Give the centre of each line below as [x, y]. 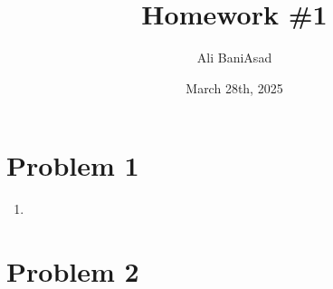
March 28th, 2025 [234, 87]
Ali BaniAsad [234, 58]
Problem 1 [73, 165]
